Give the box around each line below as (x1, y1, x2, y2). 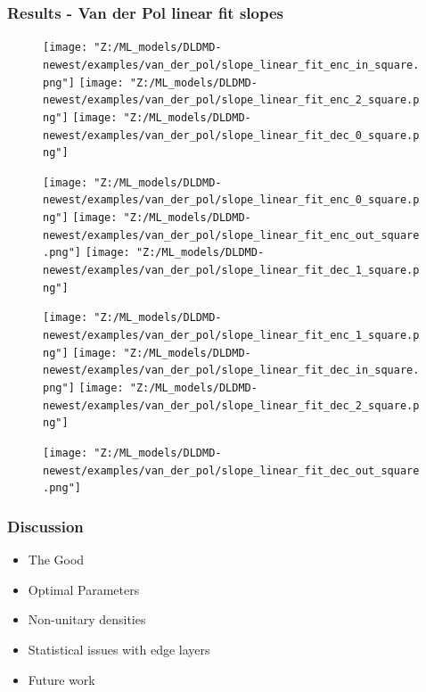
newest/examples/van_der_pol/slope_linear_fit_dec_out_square (43, 464, 420, 477)
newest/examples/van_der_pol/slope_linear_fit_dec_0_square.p (43, 128, 420, 142)
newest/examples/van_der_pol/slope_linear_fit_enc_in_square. (43, 58, 420, 71)
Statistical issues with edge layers (28, 639, 210, 658)
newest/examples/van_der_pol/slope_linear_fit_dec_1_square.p (43, 264, 420, 277)
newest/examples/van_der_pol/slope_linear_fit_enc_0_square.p (43, 194, 420, 207)
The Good (28, 550, 85, 569)
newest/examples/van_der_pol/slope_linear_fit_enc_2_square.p (43, 94, 420, 107)
